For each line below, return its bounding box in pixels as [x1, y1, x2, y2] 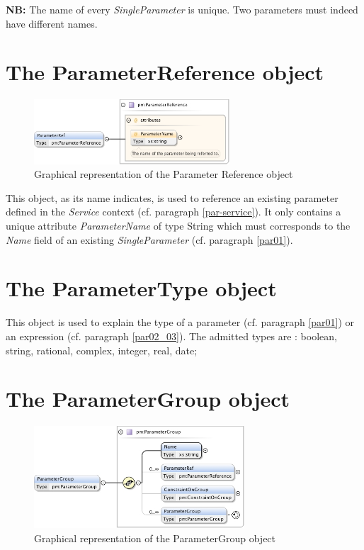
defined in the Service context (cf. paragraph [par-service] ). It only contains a [6, 204, 341, 219]
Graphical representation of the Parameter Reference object [34, 167, 293, 181]
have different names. [6, 16, 98, 30]
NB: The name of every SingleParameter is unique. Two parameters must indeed [6, 2, 358, 16]
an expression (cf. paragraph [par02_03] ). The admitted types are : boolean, [6, 328, 337, 343]
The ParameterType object [6, 274, 277, 303]
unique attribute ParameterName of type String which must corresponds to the [6, 218, 351, 232]
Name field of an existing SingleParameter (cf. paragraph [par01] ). [6, 232, 293, 247]
